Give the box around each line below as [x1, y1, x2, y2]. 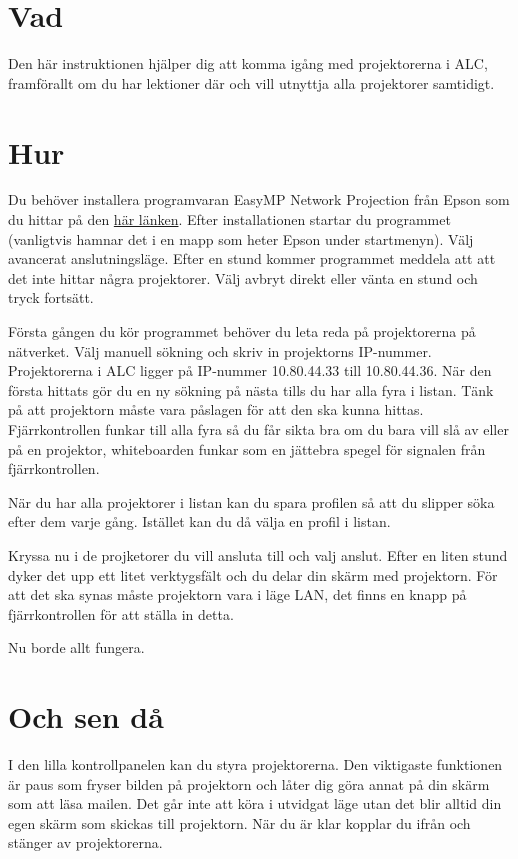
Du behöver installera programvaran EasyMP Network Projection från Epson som [8, 189, 510, 210]
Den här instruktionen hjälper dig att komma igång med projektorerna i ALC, [8, 53, 488, 74]
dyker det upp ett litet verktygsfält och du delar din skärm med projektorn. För [8, 564, 498, 585]
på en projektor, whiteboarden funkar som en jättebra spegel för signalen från [8, 438, 486, 459]
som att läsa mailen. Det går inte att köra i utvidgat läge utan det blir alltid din [8, 793, 502, 814]
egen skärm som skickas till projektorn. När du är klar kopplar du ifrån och [8, 812, 471, 833]
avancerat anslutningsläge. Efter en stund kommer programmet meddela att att [8, 248, 496, 269]
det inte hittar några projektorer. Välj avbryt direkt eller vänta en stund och [8, 267, 478, 288]
